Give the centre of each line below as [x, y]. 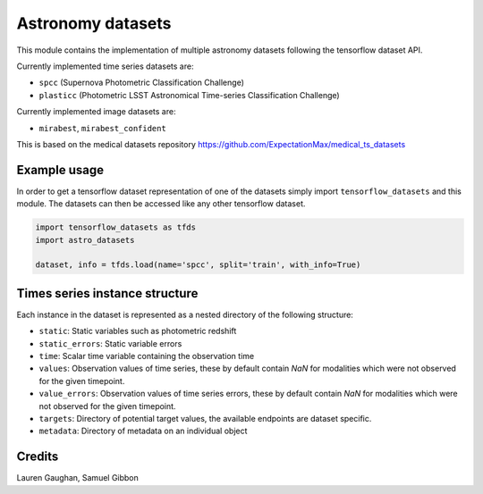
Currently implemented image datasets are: [96, 112]
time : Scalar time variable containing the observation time [147, 356]
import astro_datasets [85, 240]
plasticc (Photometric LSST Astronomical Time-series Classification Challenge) [189, 95]
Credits [38, 457]
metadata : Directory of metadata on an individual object [143, 431]
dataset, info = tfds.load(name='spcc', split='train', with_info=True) [198, 265]
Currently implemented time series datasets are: [105, 66]
